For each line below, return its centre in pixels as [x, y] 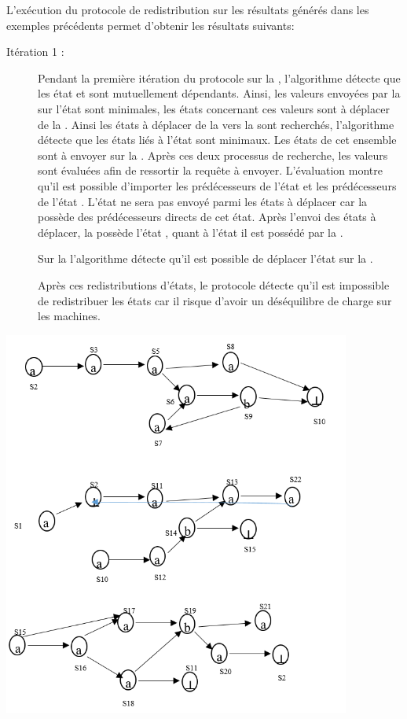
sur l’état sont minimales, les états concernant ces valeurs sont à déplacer [214, 108]
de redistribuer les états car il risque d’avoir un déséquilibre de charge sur [215, 300]
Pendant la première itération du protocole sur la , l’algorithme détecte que [219, 77]
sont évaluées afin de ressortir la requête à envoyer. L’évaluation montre [210, 170]
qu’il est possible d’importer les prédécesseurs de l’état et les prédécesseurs [217, 185]
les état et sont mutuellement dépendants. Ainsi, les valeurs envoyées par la [219, 93]
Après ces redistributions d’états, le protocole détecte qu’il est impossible [214, 284]
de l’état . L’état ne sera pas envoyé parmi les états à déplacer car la [203, 201]
